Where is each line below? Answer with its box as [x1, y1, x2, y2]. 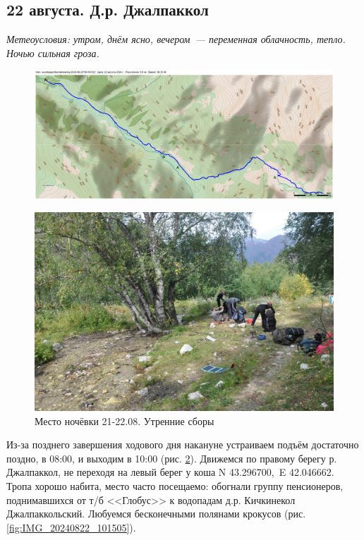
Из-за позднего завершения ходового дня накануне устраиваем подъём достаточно [6, 437, 359, 452]
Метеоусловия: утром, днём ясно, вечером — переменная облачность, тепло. [6, 32, 346, 47]
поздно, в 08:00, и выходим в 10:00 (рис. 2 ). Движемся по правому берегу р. [6, 450, 337, 465]
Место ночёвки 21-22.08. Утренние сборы [35, 413, 214, 428]
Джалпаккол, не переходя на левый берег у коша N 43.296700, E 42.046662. [6, 465, 334, 479]
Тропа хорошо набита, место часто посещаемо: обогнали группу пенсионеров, [6, 478, 344, 493]
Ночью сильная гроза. [6, 45, 99, 60]
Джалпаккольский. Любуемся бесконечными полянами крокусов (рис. [6, 506, 306, 521]
